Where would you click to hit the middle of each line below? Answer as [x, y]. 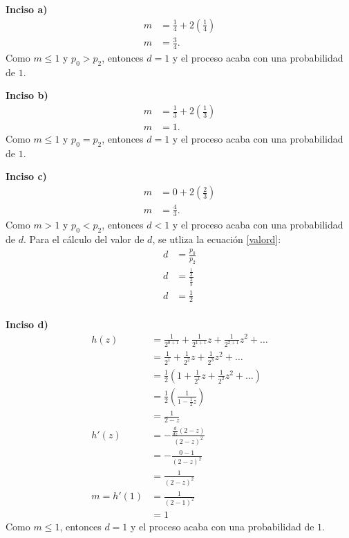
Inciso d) [27, 324]
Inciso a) [27, 9]
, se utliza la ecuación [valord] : [217, 239]
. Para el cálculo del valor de [84, 239]
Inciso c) [26, 176]
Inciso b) [27, 95]
